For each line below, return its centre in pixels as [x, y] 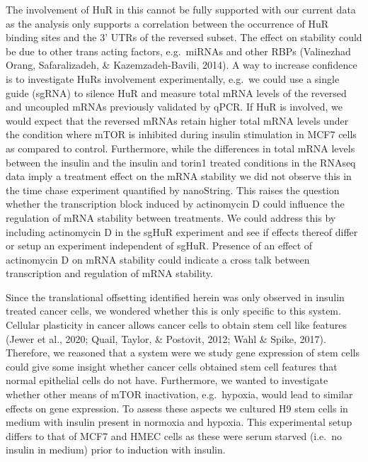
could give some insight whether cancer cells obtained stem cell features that [172, 366]
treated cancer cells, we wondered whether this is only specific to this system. [173, 311]
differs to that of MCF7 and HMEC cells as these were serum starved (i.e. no [174, 435]
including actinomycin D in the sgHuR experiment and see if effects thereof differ [182, 231]
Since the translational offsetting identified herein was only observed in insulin [175, 297]
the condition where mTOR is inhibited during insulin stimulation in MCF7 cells [181, 134]
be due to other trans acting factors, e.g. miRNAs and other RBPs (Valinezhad [178, 51]
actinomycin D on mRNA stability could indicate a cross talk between [158, 259]
